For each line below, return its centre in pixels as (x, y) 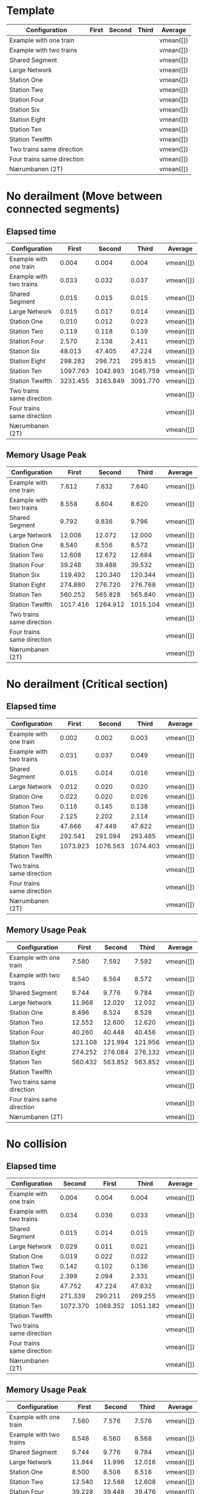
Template (30, 11)
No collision (37, 1144)
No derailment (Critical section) (87, 684)
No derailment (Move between (84, 196)
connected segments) (63, 209)
